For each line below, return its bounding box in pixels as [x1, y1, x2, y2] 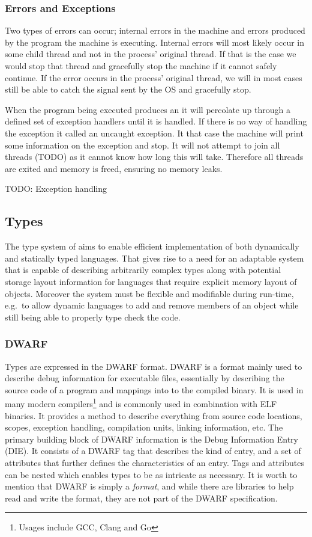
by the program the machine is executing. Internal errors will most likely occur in [5, 35, 305, 48]
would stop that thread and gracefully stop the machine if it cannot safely [5, 60, 277, 72]
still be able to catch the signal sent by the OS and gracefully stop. [5, 83, 251, 96]
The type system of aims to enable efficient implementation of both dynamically [5, 240, 299, 253]
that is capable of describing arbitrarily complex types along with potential [5, 263, 281, 276]
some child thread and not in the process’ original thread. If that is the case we [5, 48, 296, 60]
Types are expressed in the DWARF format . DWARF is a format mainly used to [5, 360, 302, 372]
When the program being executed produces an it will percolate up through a [5, 103, 290, 115]
